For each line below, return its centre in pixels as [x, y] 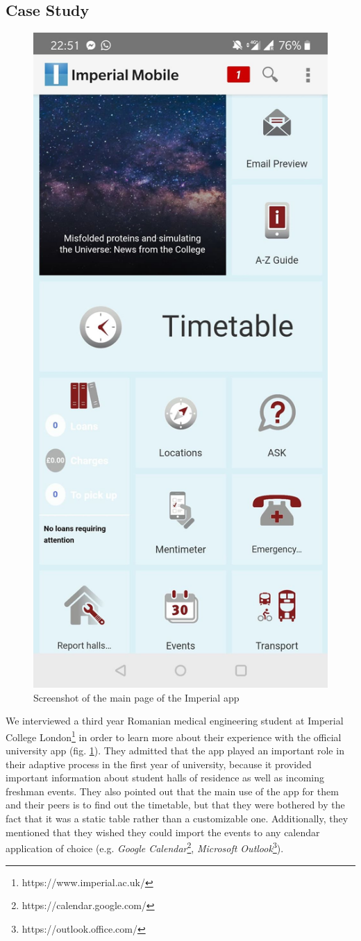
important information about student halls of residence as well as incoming [165, 778]
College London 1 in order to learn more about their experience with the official [174, 736]
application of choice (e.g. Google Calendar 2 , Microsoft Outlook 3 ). [145, 847]
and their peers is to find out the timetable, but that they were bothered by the [175, 805]
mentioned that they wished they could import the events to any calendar [163, 832]
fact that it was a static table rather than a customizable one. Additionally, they [177, 819]
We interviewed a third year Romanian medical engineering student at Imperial [175, 721]
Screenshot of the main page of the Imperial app [136, 697]
